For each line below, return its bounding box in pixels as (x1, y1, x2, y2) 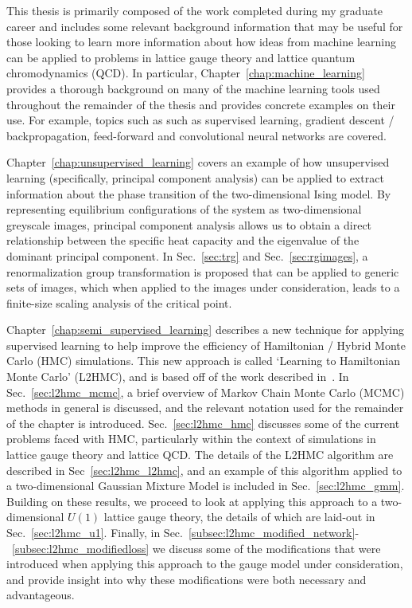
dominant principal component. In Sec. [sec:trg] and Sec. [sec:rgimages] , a (6, 247, 368, 264)
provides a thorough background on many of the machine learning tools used (6, 80, 380, 96)
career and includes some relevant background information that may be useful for (6, 18, 403, 34)
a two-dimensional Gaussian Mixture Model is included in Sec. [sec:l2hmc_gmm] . (6, 477, 405, 494)
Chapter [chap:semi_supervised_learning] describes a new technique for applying (6, 321, 404, 338)
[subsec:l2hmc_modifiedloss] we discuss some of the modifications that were (12, 539, 381, 556)
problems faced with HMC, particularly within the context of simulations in (6, 430, 376, 447)
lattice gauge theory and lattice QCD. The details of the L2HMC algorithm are (6, 446, 394, 463)
